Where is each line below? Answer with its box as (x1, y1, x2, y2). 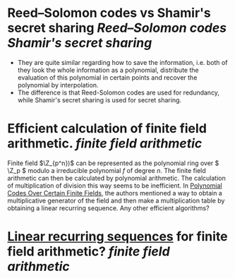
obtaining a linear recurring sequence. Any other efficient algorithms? (7, 203, 210, 212)
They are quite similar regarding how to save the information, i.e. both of (17, 58, 228, 66)
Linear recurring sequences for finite (7, 229, 228, 245)
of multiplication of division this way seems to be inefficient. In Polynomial (7, 181, 222, 190)
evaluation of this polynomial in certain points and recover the (17, 73, 198, 82)
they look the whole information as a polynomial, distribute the (17, 66, 199, 74)
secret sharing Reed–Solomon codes (7, 20, 227, 36)
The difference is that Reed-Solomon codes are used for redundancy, (17, 88, 220, 97)
